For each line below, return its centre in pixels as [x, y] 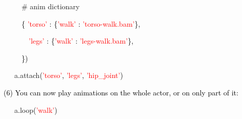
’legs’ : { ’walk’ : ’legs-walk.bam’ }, [81, 41]
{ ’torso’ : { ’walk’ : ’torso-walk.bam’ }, [81, 23]
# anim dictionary [51, 6]
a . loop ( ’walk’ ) [36, 110]
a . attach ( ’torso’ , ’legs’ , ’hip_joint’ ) [69, 75]
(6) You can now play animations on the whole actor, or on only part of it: [121, 92]
